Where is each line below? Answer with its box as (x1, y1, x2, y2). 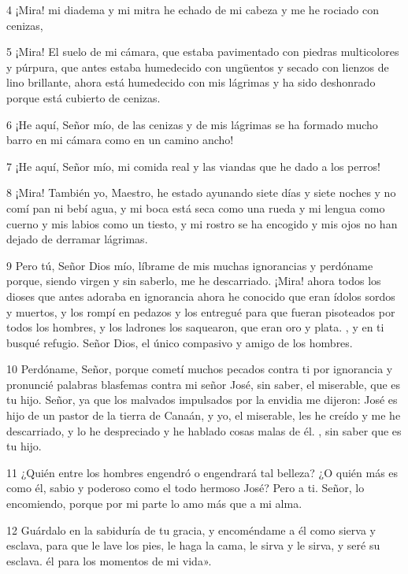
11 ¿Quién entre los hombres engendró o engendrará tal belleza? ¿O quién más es (6, 464, 399, 480)
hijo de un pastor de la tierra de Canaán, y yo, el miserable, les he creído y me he (6, 407, 401, 424)
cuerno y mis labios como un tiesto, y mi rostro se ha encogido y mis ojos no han (6, 215, 398, 231)
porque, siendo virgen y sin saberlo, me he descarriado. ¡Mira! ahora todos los (6, 272, 381, 289)
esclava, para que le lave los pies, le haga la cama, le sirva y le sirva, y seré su (6, 537, 380, 554)
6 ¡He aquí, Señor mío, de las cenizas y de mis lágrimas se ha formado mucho (6, 116, 378, 132)
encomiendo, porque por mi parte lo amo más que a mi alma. (6, 495, 302, 512)
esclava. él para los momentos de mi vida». (6, 552, 212, 568)
